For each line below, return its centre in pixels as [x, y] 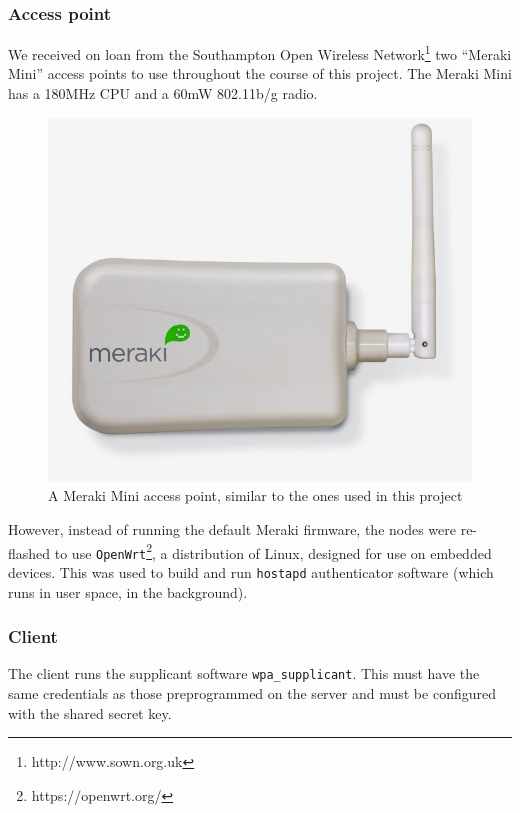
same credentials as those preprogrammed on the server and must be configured [252, 693]
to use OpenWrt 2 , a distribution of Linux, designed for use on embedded [273, 551]
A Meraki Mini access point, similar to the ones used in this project [255, 495]
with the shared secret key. [90, 712]
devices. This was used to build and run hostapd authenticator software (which [251, 571]
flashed [29, 552]
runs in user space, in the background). [128, 591]
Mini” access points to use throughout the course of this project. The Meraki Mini [260, 73]
